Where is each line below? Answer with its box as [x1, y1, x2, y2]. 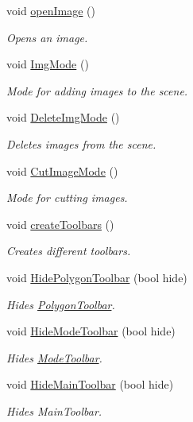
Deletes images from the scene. [6, 135, 156, 152]
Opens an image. [6, 29, 88, 45]
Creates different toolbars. [6, 242, 131, 259]
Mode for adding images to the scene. [6, 82, 188, 99]
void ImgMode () [6, 56, 89, 72]
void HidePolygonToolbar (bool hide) [6, 269, 187, 285]
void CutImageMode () [6, 162, 118, 179]
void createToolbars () [6, 215, 114, 232]
